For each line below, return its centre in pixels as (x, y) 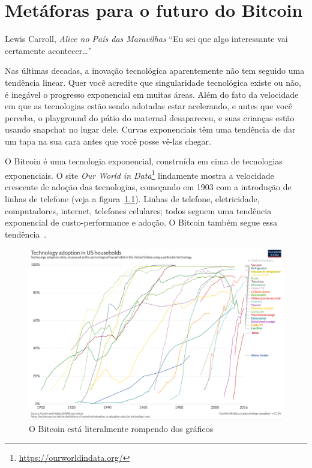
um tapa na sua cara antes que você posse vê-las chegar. (108, 141)
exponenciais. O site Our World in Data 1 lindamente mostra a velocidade (139, 174)
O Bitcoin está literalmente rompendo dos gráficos (121, 428)
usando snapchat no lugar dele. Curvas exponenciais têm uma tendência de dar (150, 129)
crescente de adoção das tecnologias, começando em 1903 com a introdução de (148, 187)
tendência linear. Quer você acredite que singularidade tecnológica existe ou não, (153, 82)
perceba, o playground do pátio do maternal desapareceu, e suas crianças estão (150, 117)
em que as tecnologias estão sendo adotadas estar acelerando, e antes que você (148, 106)
